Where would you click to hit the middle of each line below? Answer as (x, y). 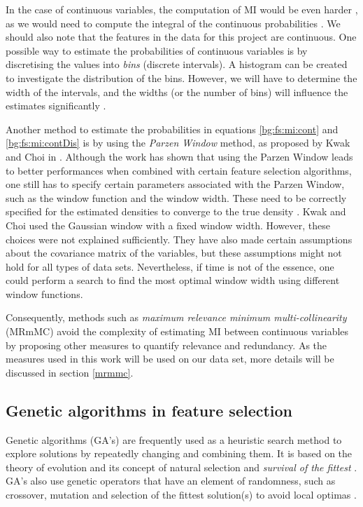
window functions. (44, 293)
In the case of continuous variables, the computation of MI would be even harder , (182, 9)
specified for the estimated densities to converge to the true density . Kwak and (176, 211)
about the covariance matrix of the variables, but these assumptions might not (174, 253)
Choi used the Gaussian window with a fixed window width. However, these (168, 225)
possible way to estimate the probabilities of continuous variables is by (157, 50)
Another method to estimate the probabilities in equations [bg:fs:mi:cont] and (172, 129)
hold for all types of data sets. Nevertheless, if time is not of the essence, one (170, 266)
